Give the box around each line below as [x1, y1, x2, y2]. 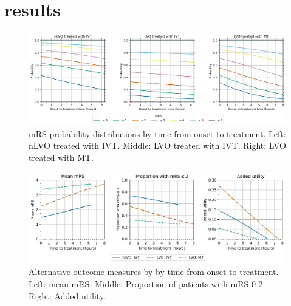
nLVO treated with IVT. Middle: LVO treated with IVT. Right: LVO [29, 139, 286, 152]
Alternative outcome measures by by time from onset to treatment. [29, 265, 279, 278]
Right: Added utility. [29, 289, 106, 302]
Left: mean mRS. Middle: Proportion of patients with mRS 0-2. [29, 277, 265, 290]
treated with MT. [29, 151, 94, 163]
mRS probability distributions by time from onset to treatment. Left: [29, 127, 286, 140]
